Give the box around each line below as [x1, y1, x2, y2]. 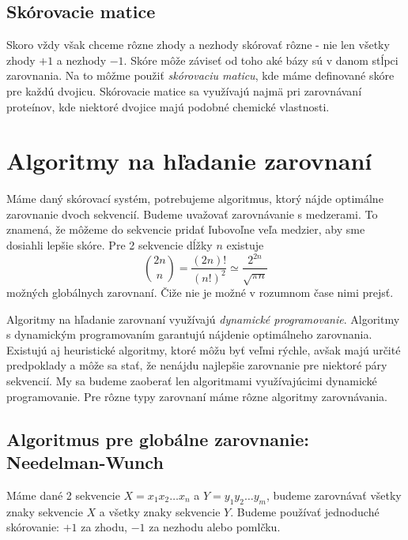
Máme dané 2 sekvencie [6, 486, 120, 503]
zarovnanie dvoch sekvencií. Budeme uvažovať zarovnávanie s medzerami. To [6, 205, 378, 222]
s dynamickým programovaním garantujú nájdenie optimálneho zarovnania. [6, 326, 372, 343]
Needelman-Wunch [6, 449, 164, 474]
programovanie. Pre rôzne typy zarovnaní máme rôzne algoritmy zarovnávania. [6, 388, 387, 404]
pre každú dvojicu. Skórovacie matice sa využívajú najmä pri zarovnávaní [6, 82, 362, 99]
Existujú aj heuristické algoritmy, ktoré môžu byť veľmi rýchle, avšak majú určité [6, 341, 401, 358]
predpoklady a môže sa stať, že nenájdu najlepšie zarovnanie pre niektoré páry [6, 357, 387, 373]
